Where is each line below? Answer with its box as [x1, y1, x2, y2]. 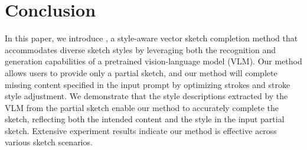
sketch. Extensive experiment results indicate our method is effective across [5, 124, 277, 136]
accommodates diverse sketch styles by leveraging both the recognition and [5, 43, 276, 56]
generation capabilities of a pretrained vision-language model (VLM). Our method [5, 55, 302, 67]
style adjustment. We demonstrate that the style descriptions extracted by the [5, 90, 288, 102]
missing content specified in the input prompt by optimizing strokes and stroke [5, 78, 290, 90]
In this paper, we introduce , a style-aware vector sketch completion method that [5, 32, 298, 44]
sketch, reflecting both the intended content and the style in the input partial [5, 113, 285, 125]
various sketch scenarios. [5, 136, 93, 148]
